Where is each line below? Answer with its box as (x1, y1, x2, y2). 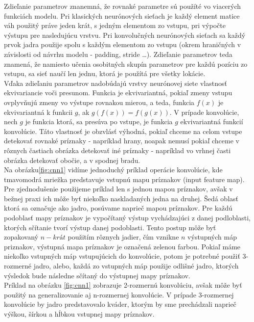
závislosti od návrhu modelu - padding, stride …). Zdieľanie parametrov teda (4, 49, 232, 59)
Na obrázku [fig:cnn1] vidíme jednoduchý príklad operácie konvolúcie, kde (4, 164, 223, 175)
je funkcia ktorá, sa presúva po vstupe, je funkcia (25, 116, 173, 127)
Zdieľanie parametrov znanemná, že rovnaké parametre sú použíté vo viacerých (4, 1, 241, 11)
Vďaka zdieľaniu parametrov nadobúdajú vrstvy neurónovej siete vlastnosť (4, 78, 227, 88)
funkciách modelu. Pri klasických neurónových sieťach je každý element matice (4, 10, 240, 21)
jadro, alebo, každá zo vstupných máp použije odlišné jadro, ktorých (33, 261, 239, 271)
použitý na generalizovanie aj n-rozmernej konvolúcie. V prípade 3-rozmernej (4, 289, 234, 299)
